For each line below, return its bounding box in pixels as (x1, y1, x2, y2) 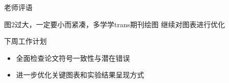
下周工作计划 (4, 36, 47, 46)
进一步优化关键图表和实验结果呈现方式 (16, 69, 144, 80)
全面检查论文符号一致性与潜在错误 (16, 52, 130, 63)
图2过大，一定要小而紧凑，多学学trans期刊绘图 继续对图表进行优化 (4, 19, 225, 29)
